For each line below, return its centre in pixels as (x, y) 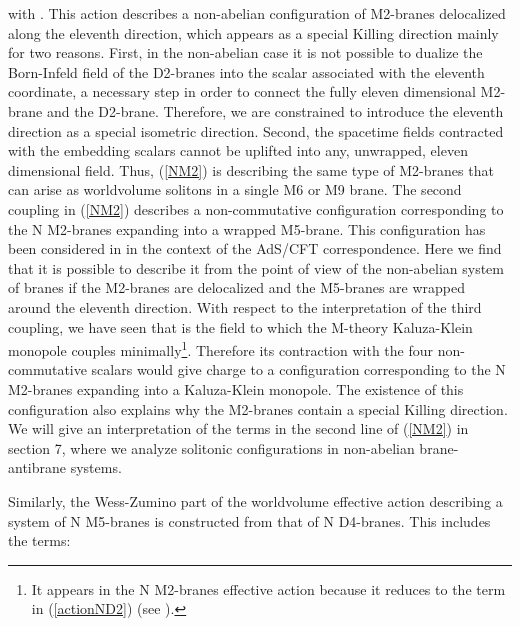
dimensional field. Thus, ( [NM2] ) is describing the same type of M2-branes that (251, 169)
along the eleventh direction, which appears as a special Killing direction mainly (253, 32)
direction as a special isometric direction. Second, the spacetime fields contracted (256, 130)
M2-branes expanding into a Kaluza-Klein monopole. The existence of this (236, 388)
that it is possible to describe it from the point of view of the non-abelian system (256, 267)
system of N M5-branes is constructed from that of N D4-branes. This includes (249, 520)
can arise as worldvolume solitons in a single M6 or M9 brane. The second (235, 189)
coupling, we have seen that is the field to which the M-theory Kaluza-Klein (240, 326)
